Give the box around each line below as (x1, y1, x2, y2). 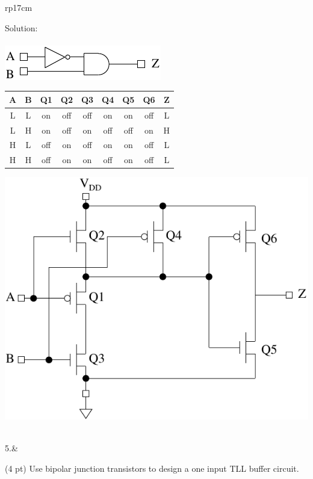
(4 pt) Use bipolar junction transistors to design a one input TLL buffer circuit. (5, 462, 299, 474)
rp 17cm (5, 1, 33, 13)
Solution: (5, 21, 38, 34)
